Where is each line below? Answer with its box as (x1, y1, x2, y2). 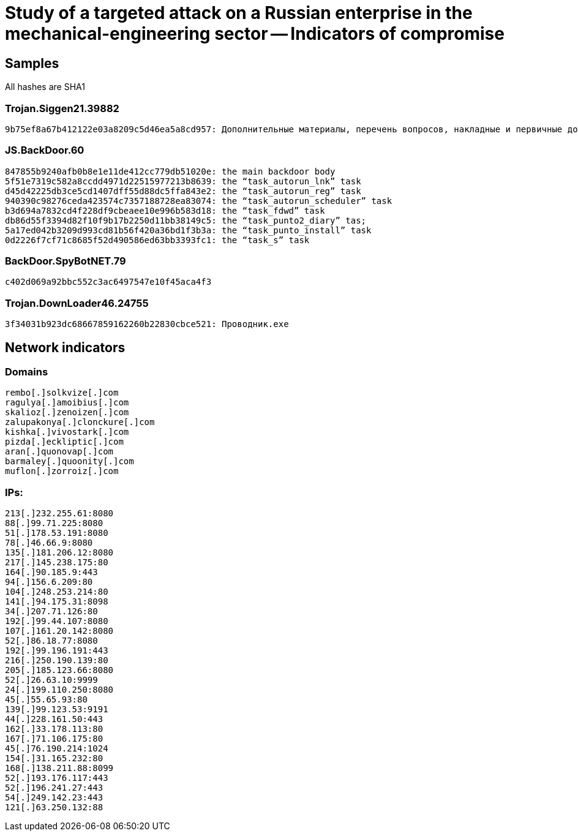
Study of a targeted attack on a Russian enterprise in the (5, 2, 473, 23)
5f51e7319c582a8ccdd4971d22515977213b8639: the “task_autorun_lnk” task (5, 176, 361, 186)
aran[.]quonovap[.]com (5, 446, 114, 457)
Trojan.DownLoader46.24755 (5, 296, 149, 309)
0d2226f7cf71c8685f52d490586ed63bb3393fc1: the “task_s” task (5, 235, 310, 245)
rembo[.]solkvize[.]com (5, 388, 119, 398)
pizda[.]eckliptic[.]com (5, 437, 124, 447)
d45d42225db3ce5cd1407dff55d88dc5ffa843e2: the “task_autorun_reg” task (5, 186, 361, 196)
